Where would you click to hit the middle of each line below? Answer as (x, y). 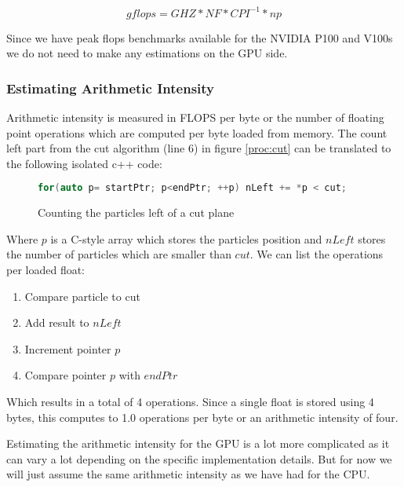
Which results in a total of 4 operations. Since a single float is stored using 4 (190, 401)
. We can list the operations (317, 254)
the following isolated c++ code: (84, 163)
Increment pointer (68, 348)
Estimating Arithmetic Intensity (111, 88)
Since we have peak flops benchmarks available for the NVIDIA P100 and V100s (200, 37)
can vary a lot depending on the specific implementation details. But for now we (199, 458)
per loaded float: (46, 269)
